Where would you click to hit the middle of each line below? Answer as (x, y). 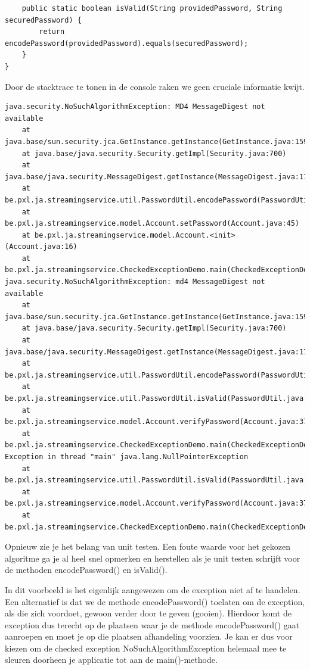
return (52, 32)
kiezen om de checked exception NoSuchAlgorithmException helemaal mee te (146, 648)
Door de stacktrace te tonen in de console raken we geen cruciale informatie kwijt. (155, 86)
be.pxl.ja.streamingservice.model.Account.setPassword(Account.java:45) (152, 224)
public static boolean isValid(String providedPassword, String (152, 8)
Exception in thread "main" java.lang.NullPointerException (127, 456)
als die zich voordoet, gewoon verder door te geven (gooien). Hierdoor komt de (148, 613)
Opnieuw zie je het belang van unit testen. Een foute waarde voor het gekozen (148, 546)
